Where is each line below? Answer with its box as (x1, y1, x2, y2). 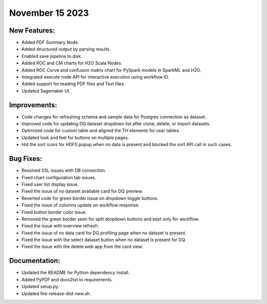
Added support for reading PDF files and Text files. (21, 81, 126, 87)
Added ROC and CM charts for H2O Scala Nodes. (21, 60, 123, 66)
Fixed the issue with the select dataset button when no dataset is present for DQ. (21, 237, 186, 243)
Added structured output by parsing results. (21, 46, 111, 52)
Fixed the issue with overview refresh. (21, 223, 99, 229)
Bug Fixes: (9, 154, 43, 163)
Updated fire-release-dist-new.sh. (21, 290, 91, 297)
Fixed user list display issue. (21, 181, 79, 187)
